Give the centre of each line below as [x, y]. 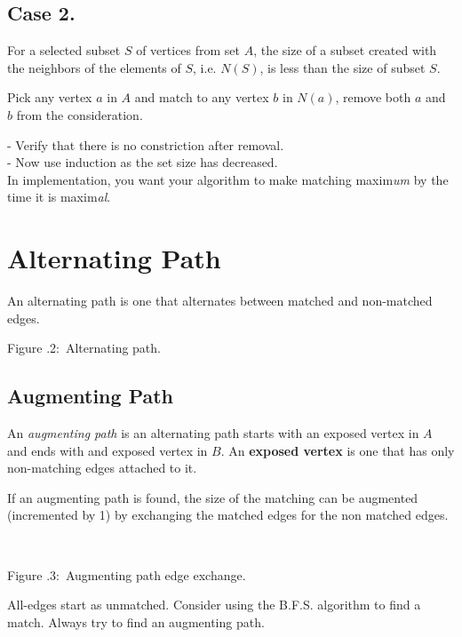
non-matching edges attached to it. [102, 468]
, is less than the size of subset [343, 67]
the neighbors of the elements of [94, 67]
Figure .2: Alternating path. [84, 348]
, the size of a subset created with [345, 50]
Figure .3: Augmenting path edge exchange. [127, 574]
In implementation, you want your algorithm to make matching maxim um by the [228, 179]
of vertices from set [188, 50]
